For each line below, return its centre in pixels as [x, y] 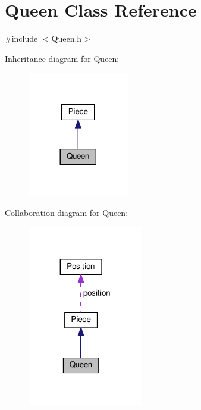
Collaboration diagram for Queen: [67, 213]
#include [21, 38]
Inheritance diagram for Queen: [62, 58]
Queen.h [67, 38]
